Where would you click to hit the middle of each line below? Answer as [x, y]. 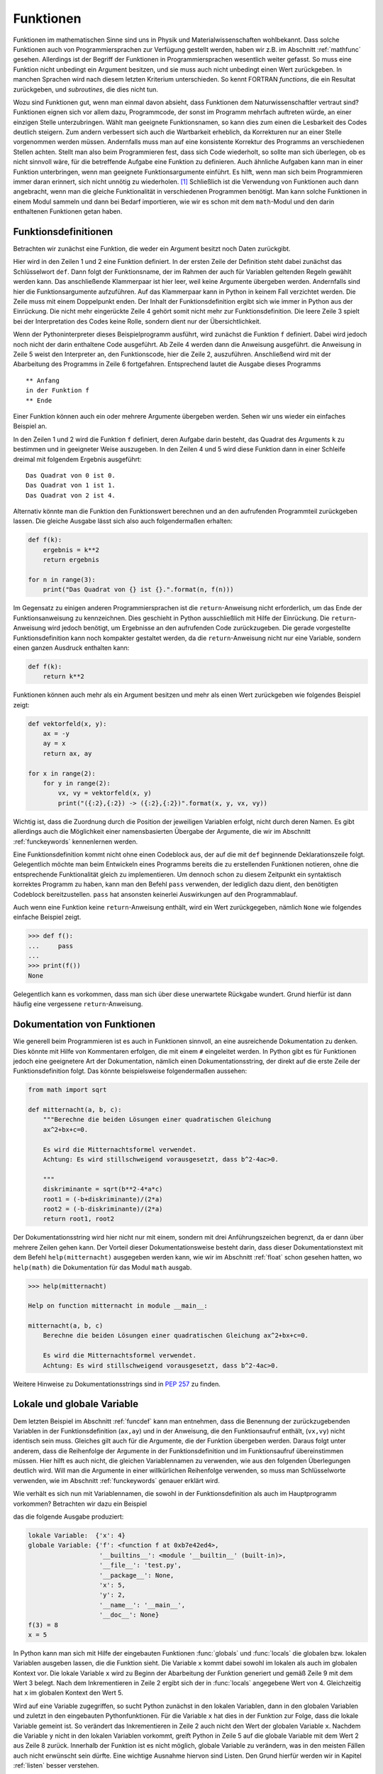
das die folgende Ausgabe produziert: [68, 1517]
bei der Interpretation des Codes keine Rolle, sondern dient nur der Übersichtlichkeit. [137, 321]
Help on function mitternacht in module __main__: [118, 1306]
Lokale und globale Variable [76, 1404]
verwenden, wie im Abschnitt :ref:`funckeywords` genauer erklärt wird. [116, 1480]
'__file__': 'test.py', [140, 1565]
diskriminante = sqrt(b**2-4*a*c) [103, 1189]
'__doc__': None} [129, 1615]
